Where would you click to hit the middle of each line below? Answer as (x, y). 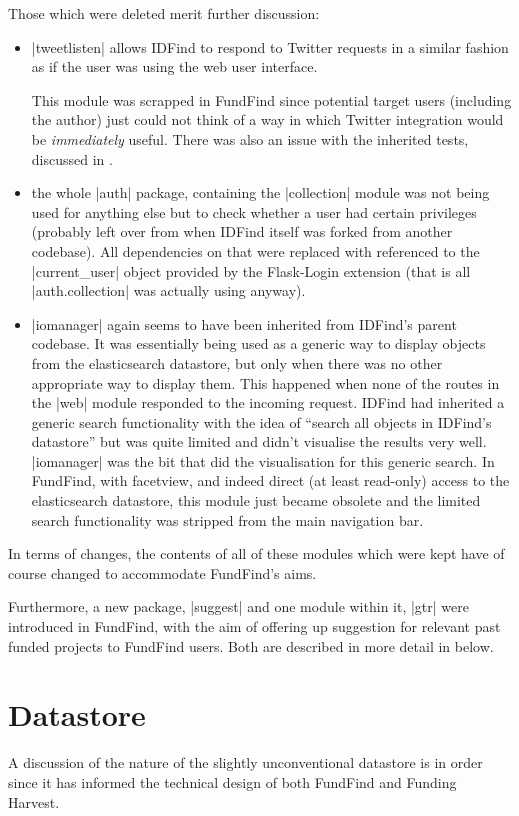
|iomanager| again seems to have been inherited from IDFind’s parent (244, 323)
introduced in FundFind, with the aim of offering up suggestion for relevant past (254, 626)
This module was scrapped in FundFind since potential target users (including (271, 99)
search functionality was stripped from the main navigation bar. (227, 519)
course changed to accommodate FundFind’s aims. (162, 572)
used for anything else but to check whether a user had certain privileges (254, 211)
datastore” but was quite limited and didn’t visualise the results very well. (259, 441)
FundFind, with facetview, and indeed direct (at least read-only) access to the (270, 480)
